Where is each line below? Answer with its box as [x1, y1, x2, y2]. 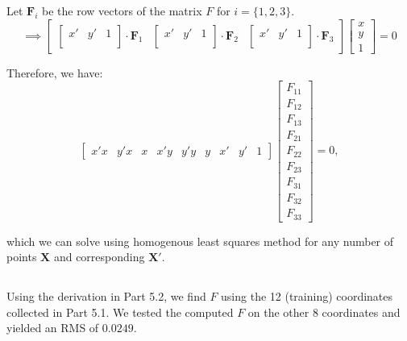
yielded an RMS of [6, 319, 99, 336]
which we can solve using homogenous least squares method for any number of [6, 232, 394, 249]
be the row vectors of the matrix [42, 2, 202, 19]
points [6, 248, 37, 265]
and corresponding [53, 248, 145, 265]
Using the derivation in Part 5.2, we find [6, 288, 206, 305]
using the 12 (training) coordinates [221, 288, 393, 305]
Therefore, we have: [6, 64, 103, 81]
